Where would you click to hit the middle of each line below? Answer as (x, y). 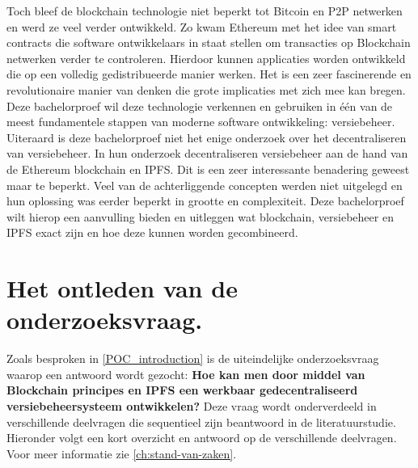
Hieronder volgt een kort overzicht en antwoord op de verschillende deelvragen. (202, 438)
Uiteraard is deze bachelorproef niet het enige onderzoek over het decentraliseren (207, 137)
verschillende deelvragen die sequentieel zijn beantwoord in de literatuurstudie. (201, 422)
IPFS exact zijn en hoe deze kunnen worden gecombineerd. (152, 232)
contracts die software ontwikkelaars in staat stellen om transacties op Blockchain (209, 42)
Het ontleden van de (122, 288)
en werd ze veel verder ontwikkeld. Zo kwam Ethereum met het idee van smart (202, 26)
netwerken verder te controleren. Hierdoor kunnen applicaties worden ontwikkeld (206, 58)
